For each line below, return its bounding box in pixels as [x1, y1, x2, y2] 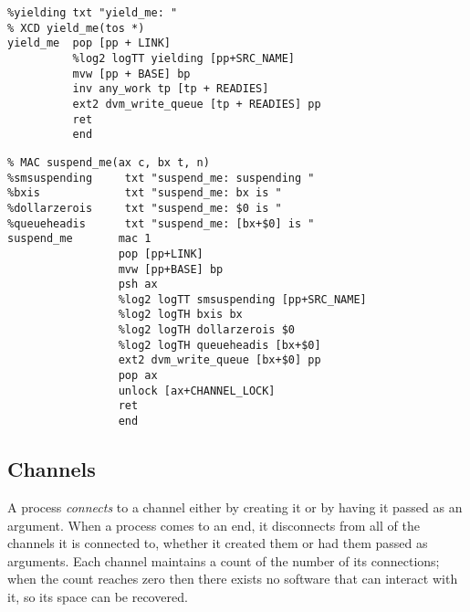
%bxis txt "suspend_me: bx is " [7, 186, 282, 200]
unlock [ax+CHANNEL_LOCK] [118, 384, 276, 397]
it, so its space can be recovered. [7, 586, 188, 606]
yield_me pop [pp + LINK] [7, 37, 171, 50]
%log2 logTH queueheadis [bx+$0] [118, 338, 321, 352]
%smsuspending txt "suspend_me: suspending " [7, 171, 315, 185]
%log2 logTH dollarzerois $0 [118, 323, 295, 337]
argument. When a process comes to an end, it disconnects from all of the [7, 515, 420, 534]
